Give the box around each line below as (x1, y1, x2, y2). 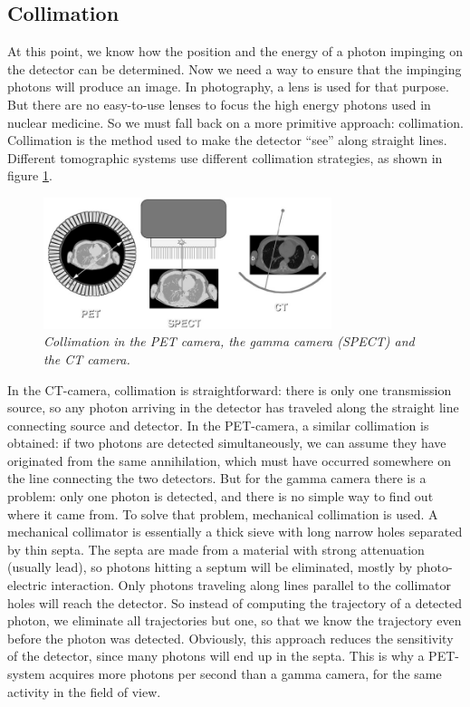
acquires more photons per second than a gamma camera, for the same (49, 664, 442, 683)
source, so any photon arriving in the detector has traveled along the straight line (7, 398, 459, 417)
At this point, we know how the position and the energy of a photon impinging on (7, 42, 464, 61)
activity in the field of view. (7, 682, 161, 701)
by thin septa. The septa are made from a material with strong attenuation (7, 539, 425, 558)
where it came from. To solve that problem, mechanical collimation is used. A (7, 504, 438, 523)
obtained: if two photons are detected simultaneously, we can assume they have (7, 433, 446, 452)
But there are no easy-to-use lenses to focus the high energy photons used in (7, 94, 431, 113)
